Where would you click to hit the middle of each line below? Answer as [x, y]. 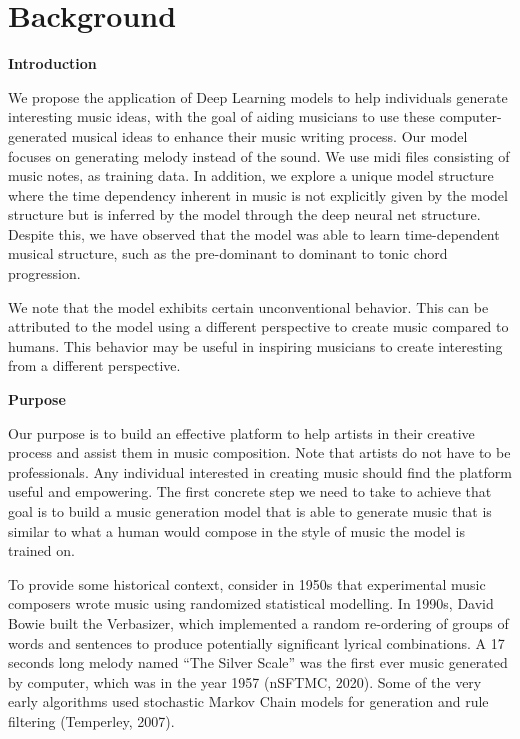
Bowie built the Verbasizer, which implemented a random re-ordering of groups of [258, 622]
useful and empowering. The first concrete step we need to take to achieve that [250, 491]
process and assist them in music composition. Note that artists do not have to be [259, 452]
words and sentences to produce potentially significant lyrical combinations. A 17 [256, 642]
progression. [44, 273]
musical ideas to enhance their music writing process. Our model [269, 135]
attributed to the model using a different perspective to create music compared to [258, 326]
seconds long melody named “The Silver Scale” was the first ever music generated [258, 662]
